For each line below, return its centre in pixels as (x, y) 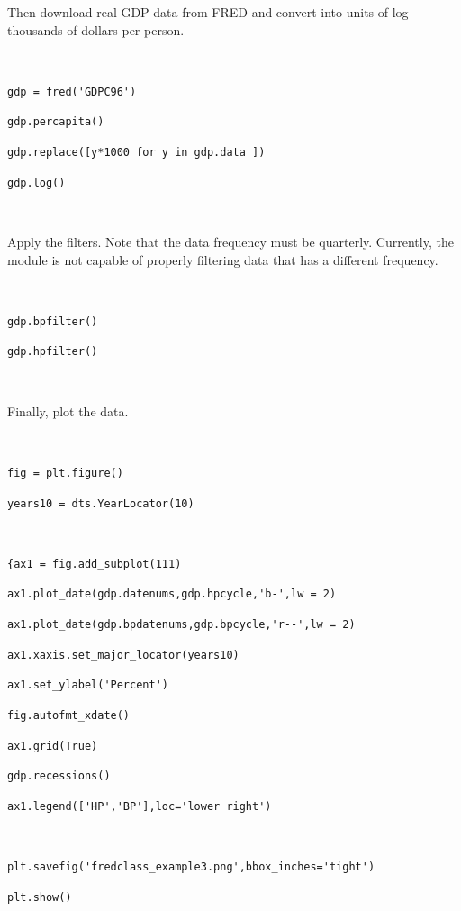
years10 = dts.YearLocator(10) (101, 503)
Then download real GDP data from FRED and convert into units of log (208, 12)
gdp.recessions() (59, 776)
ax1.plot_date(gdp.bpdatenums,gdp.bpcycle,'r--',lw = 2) (181, 625)
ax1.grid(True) (53, 746)
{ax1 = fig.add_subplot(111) (95, 564)
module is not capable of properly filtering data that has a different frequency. (223, 259)
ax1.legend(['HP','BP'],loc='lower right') (140, 807)
